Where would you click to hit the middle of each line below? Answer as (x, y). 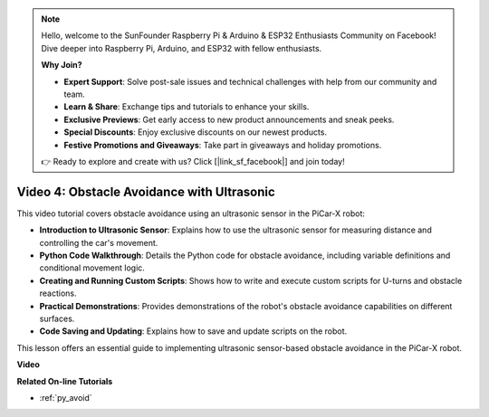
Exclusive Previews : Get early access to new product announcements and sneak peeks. (229, 119)
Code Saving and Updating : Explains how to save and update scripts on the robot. (193, 331)
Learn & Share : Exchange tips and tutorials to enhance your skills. (187, 107)
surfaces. (57, 318)
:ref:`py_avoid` (66, 397)
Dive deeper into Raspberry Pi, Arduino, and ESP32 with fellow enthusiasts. (182, 48)
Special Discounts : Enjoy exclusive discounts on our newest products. (196, 132)
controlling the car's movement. (99, 242)
